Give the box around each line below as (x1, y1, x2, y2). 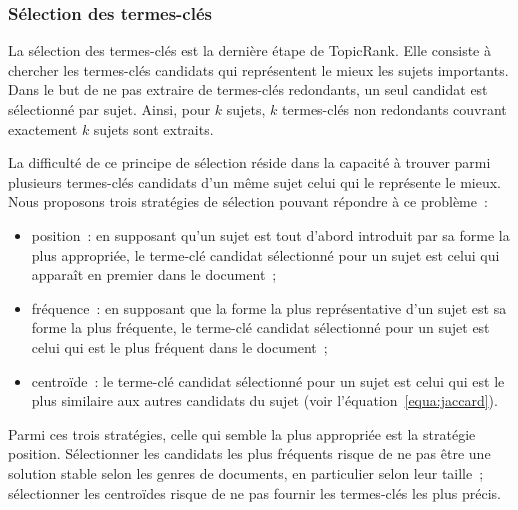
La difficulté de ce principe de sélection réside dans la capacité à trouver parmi (8, 152, 491, 173)
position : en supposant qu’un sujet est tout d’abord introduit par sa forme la (31, 224, 510, 245)
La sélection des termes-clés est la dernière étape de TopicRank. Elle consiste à (8, 40, 491, 61)
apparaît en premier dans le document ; (31, 264, 277, 285)
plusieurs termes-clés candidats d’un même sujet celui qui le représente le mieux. (8, 171, 501, 192)
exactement (8, 118, 78, 139)
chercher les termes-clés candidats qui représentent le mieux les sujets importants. (8, 59, 509, 80)
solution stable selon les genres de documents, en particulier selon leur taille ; (8, 462, 484, 483)
